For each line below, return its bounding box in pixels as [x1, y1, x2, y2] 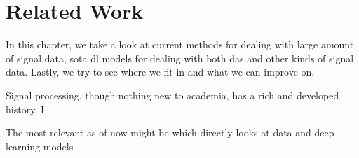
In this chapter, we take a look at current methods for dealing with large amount [6, 37, 354, 52]
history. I [6, 101, 44, 116]
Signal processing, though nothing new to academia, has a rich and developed [6, 87, 339, 102]
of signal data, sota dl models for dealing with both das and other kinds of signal [6, 50, 354, 65]
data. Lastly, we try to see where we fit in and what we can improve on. [6, 64, 315, 79]
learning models [6, 138, 74, 153]
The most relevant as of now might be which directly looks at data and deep [6, 125, 334, 140]
